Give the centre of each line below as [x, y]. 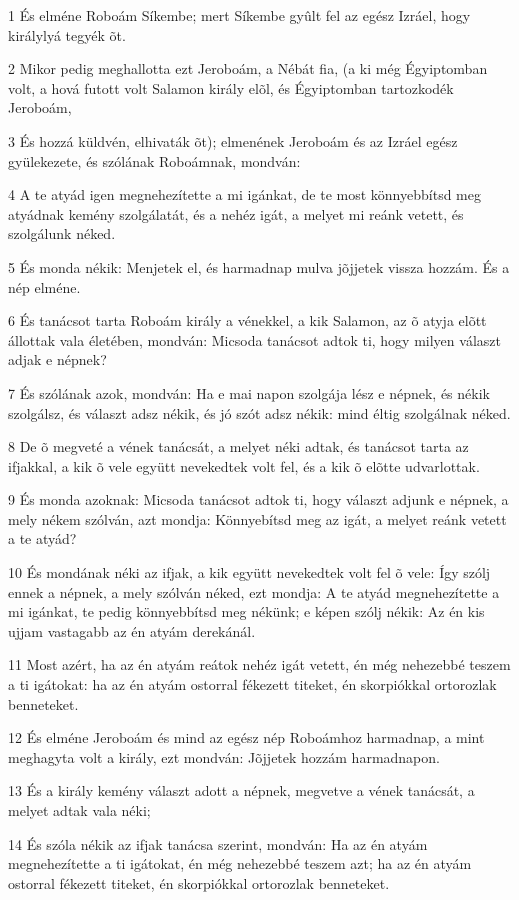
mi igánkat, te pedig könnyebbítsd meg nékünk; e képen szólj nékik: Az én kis [246, 611]
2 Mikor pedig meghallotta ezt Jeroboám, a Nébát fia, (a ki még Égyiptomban [248, 68]
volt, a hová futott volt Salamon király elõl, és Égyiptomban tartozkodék [231, 87]
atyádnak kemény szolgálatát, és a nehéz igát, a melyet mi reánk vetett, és [236, 213]
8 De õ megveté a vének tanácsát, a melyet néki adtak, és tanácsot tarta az [238, 446]
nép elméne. [44, 286]
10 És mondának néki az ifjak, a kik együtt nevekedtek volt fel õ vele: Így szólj [249, 572]
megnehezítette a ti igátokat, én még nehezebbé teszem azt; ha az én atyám [240, 863]
